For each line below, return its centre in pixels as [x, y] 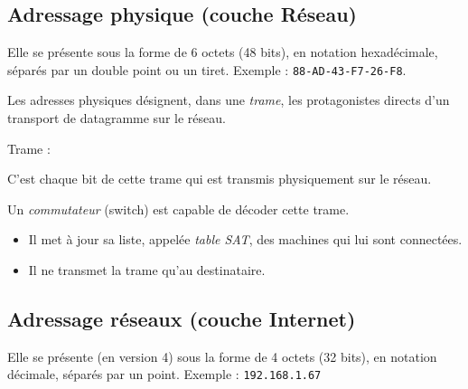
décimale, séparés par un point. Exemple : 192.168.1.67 [164, 374]
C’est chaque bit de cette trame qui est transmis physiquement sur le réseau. [220, 179]
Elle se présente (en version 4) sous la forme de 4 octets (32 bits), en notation [222, 356]
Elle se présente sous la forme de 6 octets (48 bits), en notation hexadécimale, [223, 52]
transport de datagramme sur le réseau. [117, 118]
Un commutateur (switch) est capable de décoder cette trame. [178, 209]
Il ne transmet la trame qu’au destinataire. [147, 270]
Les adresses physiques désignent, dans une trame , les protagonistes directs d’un [229, 100]
